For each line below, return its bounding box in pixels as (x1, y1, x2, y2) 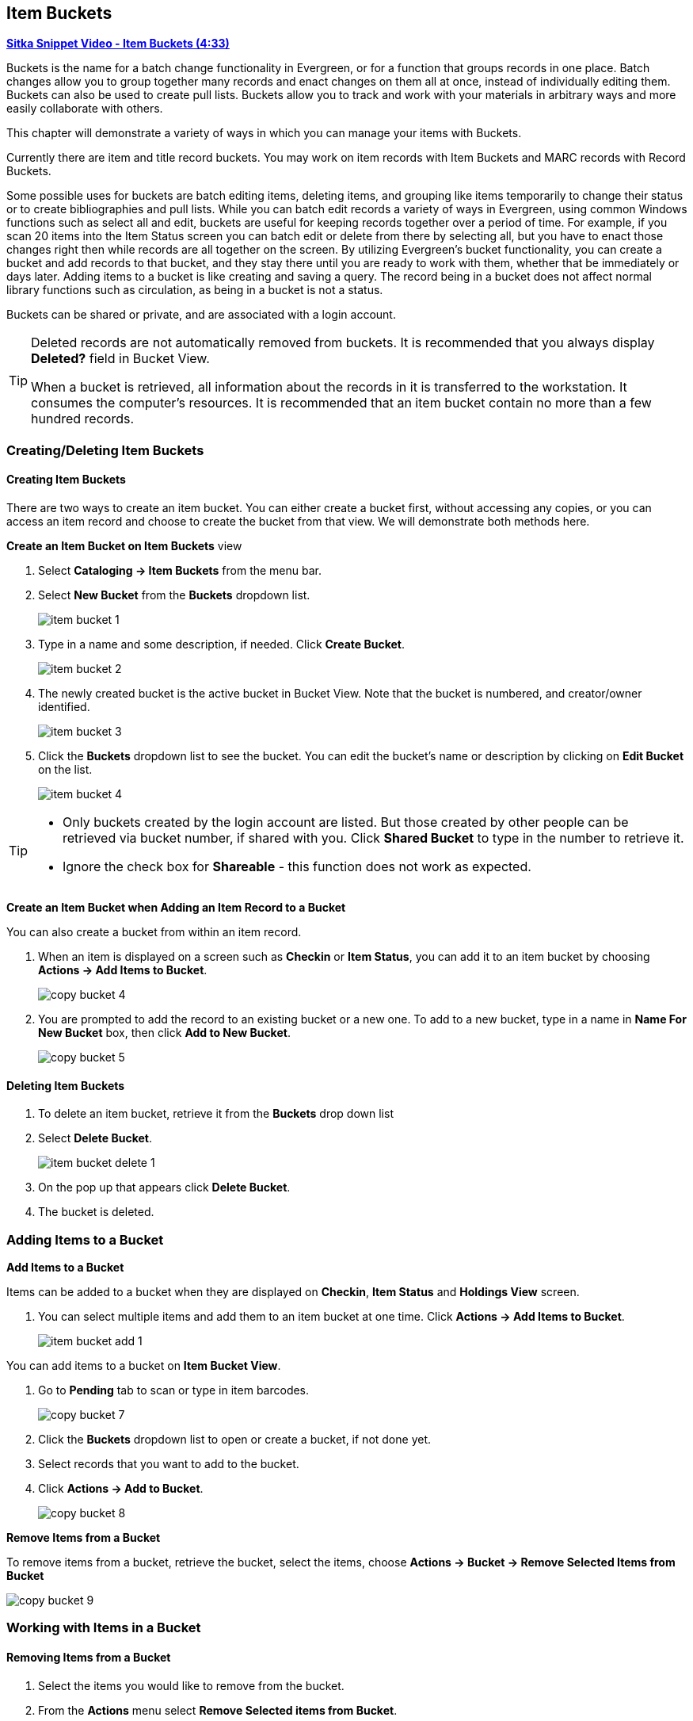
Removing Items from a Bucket (6, 1650, 171, 1664)
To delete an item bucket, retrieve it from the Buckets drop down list (38, 1107, 394, 1121)
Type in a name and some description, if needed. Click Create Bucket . (38, 637, 406, 652)
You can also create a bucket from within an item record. (6, 925, 302, 939)
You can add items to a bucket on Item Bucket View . (6, 1358, 281, 1372)
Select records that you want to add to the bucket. (38, 1456, 299, 1470)
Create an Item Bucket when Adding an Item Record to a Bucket (6, 901, 346, 915)
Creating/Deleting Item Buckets (6, 442, 204, 458)
